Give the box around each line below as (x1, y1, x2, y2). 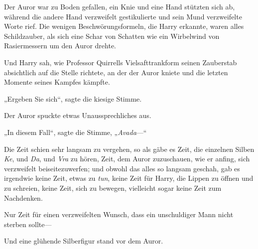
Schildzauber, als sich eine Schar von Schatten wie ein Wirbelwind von (4, 30, 220, 41)
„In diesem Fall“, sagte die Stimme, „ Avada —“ (4, 126, 147, 137)
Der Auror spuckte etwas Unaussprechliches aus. (4, 110, 151, 121)
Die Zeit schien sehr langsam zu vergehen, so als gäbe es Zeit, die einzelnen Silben (4, 143, 255, 154)
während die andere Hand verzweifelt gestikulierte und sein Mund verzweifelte (4, 11, 242, 21)
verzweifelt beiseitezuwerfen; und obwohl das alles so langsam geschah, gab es (4, 163, 240, 173)
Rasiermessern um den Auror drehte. (4, 40, 116, 51)
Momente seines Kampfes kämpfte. (4, 77, 110, 87)
